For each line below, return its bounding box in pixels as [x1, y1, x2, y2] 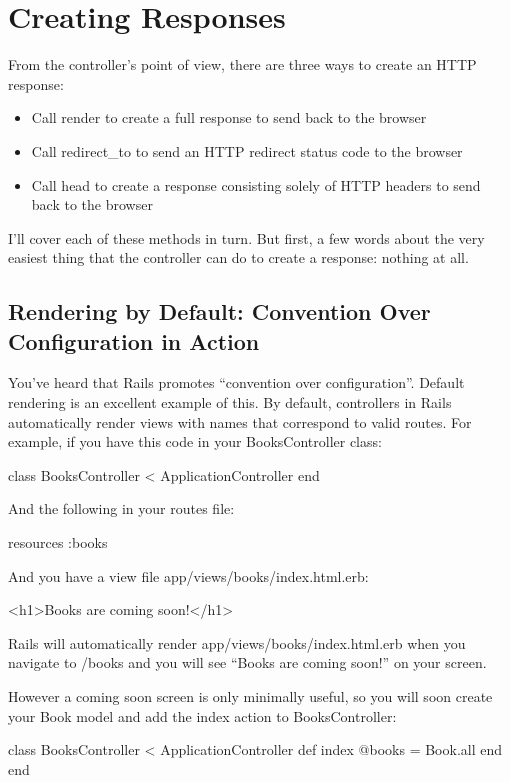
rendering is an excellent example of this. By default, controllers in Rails [8, 392, 452, 413]
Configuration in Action [8, 325, 260, 356]
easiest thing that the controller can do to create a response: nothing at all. [8, 247, 469, 268]
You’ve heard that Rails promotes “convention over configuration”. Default [8, 372, 465, 393]
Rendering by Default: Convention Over [8, 296, 431, 327]
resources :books [8, 532, 108, 553]
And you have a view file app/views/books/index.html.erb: [8, 565, 369, 586]
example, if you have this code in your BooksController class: [8, 431, 382, 452]
